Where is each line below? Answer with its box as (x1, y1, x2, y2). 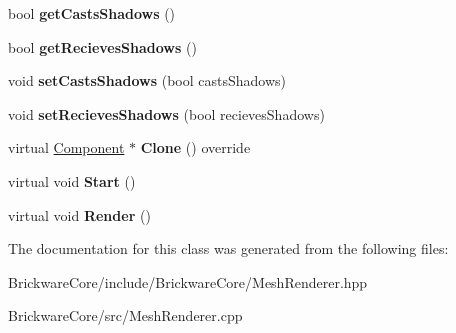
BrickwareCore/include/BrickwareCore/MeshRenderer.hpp (8, 271, 368, 292)
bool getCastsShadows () (8, 3, 176, 23)
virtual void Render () (8, 204, 151, 225)
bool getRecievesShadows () (8, 36, 197, 57)
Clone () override (140, 137, 251, 158)
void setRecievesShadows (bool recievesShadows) (8, 103, 325, 124)
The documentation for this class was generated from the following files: (8, 238, 449, 259)
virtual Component (8, 137, 125, 158)
